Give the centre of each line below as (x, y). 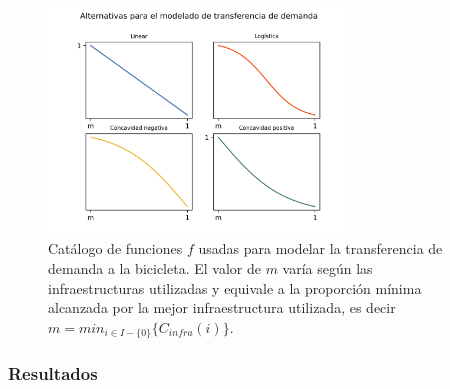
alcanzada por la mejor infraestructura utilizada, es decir (222, 307)
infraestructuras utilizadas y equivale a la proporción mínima (235, 287)
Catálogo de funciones (115, 248)
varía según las (327, 267)
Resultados (53, 373)
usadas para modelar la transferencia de (320, 248)
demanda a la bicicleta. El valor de (154, 267)
